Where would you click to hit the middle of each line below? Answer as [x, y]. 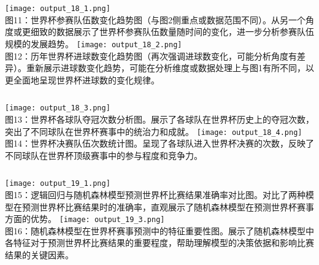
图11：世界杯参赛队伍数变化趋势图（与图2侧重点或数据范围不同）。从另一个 [155, 19]
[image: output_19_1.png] [58, 184]
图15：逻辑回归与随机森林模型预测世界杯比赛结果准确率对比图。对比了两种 [155, 195]
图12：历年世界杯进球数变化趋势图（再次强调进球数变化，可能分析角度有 [151, 56]
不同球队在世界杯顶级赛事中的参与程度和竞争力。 [104, 155]
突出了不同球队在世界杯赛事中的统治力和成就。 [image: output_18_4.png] [154, 131]
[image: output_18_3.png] [58, 108]
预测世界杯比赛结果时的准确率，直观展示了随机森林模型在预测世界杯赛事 [168, 206]
